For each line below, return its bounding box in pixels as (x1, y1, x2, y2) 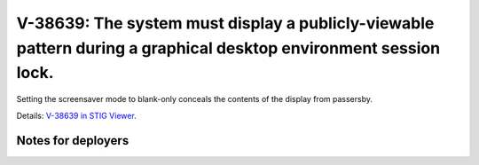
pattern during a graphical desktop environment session (16, 38, 441, 58)
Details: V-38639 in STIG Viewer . (16, 110, 137, 121)
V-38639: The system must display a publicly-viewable (16, 13, 435, 33)
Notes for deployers (16, 133, 130, 148)
